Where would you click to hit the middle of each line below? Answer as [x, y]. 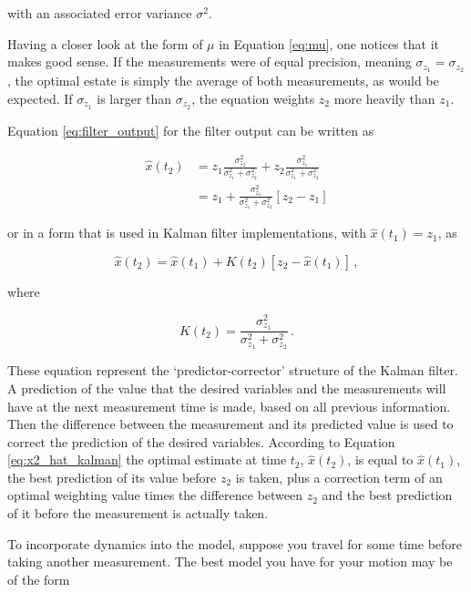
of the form [39, 579]
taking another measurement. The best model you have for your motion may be [230, 561]
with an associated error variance [100, 13]
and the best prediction [387, 495]
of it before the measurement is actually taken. [138, 513]
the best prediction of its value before [112, 477]
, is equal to [380, 459]
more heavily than [384, 98]
